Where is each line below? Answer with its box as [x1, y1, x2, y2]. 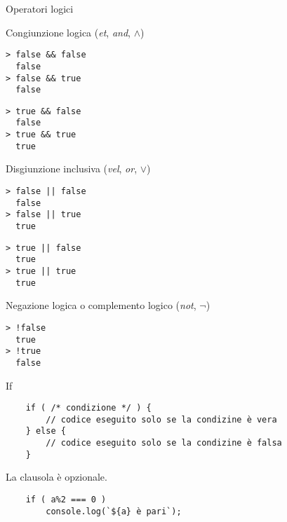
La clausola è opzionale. [6, 469, 107, 484]
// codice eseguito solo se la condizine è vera [46, 414, 277, 425]
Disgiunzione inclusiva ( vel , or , [6, 161, 138, 176]
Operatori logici [6, 1, 74, 15]
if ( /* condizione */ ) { [25, 403, 152, 413]
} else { [25, 426, 66, 437]
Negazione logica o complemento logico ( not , [6, 298, 196, 312]
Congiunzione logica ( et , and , [6, 25, 131, 39]
